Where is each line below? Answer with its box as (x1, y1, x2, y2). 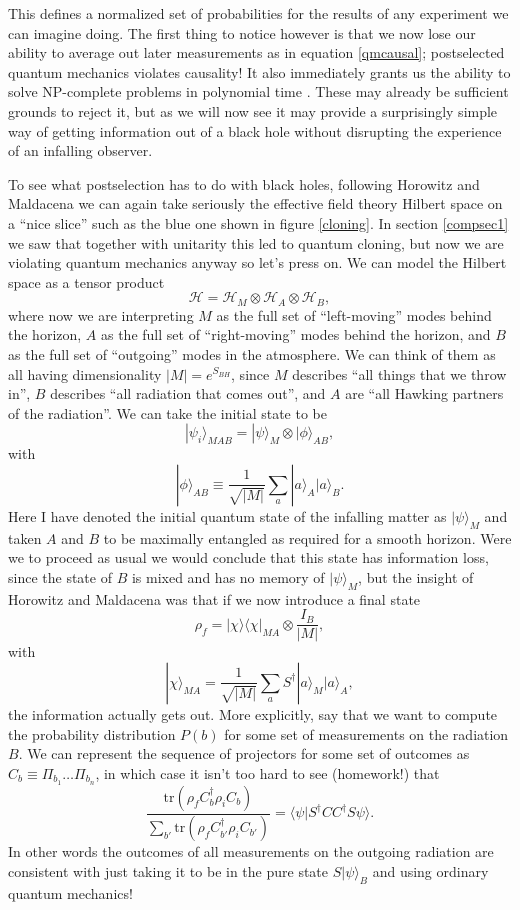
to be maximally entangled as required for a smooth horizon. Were (103, 527, 512, 548)
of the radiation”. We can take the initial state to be (8, 402, 328, 423)
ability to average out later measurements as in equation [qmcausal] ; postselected (8, 42, 505, 63)
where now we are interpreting (8, 304, 194, 325)
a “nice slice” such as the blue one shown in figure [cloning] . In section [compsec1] (8, 212, 509, 233)
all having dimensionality (8, 363, 162, 384)
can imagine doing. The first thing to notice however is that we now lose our (8, 22, 476, 43)
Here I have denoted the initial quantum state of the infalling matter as (8, 505, 447, 526)
